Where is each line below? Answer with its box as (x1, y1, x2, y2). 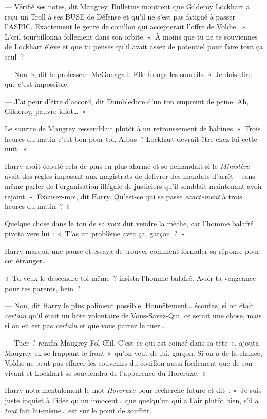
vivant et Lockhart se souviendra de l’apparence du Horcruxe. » (5, 367, 206, 378)
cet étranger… (5, 255, 47, 266)
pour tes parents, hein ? (5, 282, 81, 293)
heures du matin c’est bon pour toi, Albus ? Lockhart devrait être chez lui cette (5, 133, 257, 144)
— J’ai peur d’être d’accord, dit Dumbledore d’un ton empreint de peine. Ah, (5, 96, 249, 106)
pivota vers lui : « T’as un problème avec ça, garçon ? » (5, 228, 185, 239)
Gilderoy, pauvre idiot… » (5, 106, 86, 117)
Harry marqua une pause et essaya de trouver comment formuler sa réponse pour (5, 245, 260, 256)
